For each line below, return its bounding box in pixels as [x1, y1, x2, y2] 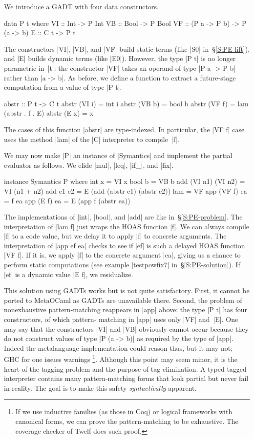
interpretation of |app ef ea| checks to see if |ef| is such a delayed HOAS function [4, 240, 245, 250]
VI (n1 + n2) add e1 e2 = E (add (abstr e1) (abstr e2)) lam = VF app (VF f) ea [4, 185, 247, 196]
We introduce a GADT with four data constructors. [4, 1, 159, 11]
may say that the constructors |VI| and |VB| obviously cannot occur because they [4, 323, 249, 334]
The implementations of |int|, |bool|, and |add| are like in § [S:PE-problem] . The [4, 212, 243, 222]
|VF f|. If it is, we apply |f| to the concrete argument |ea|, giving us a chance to [4, 250, 241, 260]
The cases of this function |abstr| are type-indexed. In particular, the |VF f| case [4, 124, 245, 134]
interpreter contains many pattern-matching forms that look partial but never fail [4, 373, 249, 383]
